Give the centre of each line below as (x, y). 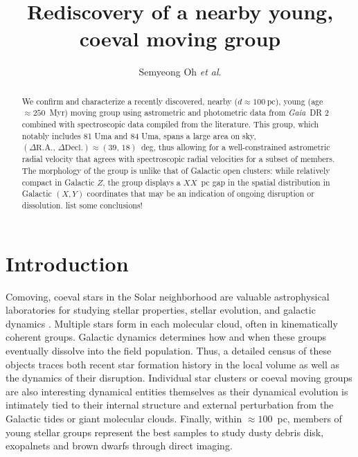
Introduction (67, 263)
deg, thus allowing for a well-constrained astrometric (235, 147)
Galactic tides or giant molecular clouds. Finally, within (124, 418)
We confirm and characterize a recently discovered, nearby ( (130, 101)
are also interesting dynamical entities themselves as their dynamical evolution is (177, 391)
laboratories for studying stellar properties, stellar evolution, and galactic (161, 310)
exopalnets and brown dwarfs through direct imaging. (119, 446)
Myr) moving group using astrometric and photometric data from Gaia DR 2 (189, 113)
